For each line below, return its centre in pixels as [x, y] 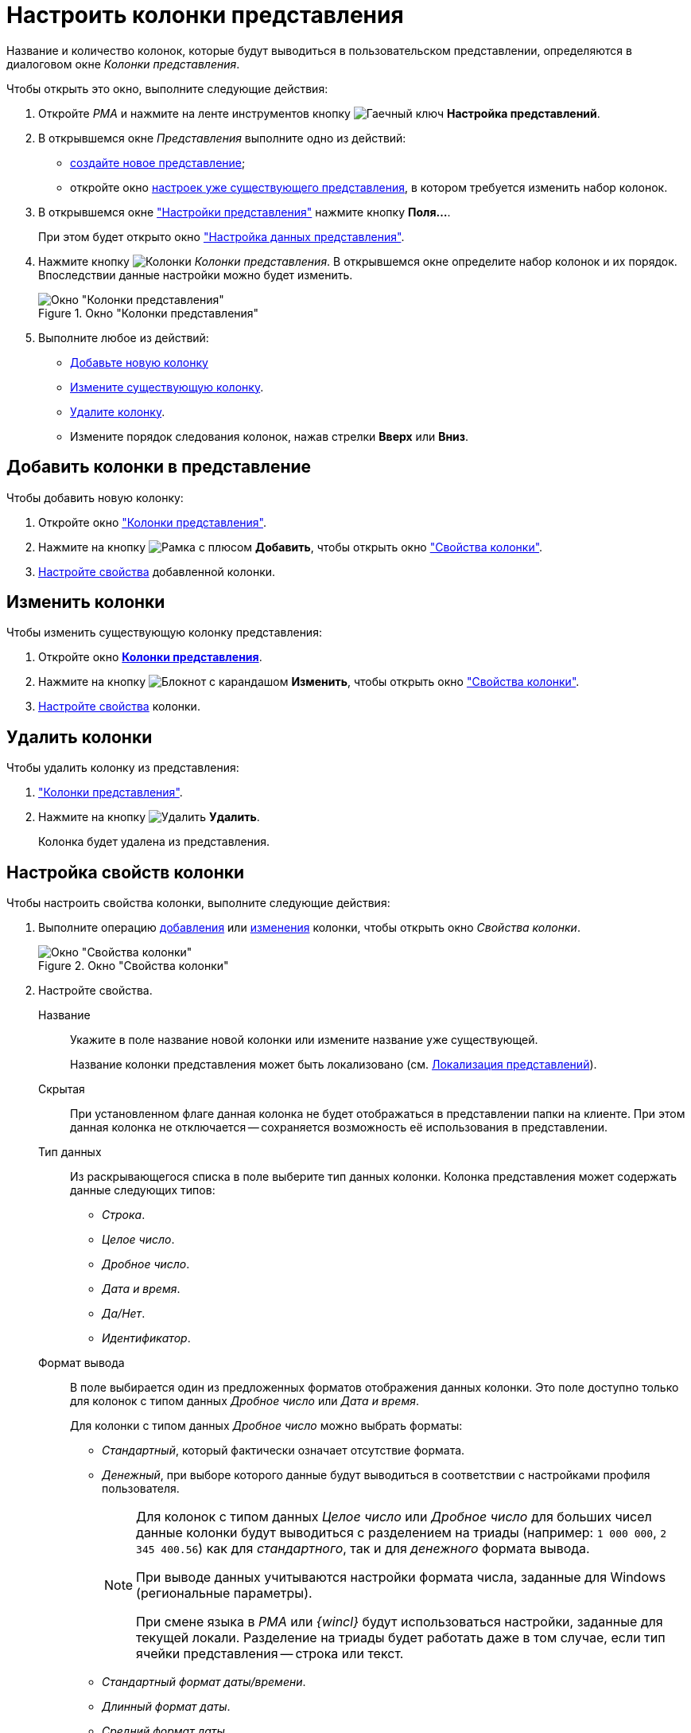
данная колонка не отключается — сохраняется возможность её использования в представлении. [339, 1127]
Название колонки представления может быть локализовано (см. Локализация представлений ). [334, 1065]
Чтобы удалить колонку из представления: [123, 768]
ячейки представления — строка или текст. [270, 1654]
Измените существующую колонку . [167, 387]
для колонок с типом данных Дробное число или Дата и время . [245, 1401]
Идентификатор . [146, 1338]
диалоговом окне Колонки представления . [123, 64]
